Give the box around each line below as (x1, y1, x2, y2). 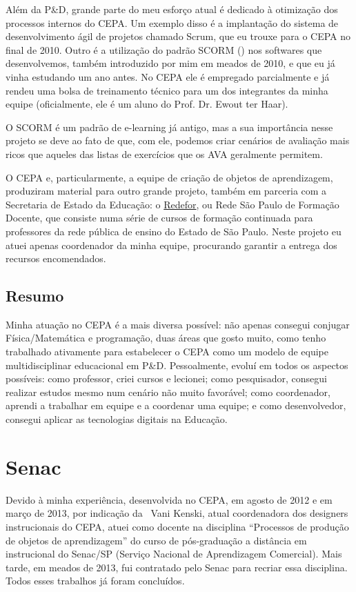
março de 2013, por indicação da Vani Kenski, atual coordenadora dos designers (6, 506, 348, 520)
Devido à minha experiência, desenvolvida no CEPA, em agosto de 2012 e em (6, 492, 333, 506)
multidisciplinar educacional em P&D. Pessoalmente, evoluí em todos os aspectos (6, 357, 348, 372)
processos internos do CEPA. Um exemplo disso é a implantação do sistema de (6, 15, 339, 30)
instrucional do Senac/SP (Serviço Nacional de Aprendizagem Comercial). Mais (6, 546, 342, 561)
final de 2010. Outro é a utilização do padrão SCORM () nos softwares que (6, 42, 322, 57)
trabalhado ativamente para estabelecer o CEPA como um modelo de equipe (6, 344, 329, 359)
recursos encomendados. (6, 251, 106, 266)
